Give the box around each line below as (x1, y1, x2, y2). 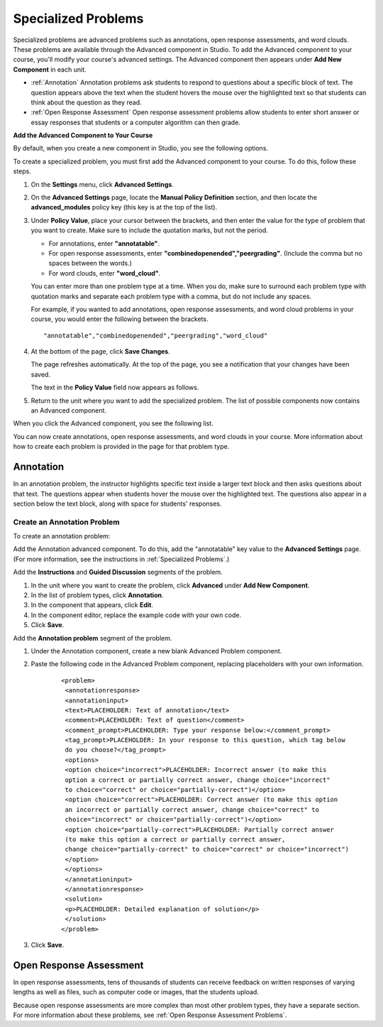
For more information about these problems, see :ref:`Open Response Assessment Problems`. (13, 1011, 287, 1019)
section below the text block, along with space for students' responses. (13, 499, 223, 508)
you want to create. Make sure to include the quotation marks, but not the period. (30, 226, 269, 234)
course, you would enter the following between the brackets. (30, 315, 209, 323)
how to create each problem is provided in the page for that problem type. (13, 442, 230, 451)
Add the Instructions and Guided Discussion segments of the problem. (13, 568, 223, 577)
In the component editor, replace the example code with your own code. (30, 611, 242, 619)
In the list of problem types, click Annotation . (30, 591, 164, 599)
